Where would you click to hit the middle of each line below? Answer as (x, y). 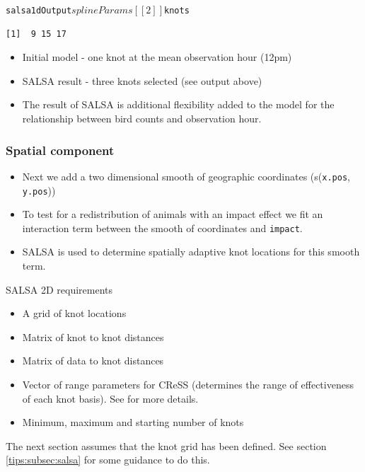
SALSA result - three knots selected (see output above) (142, 80)
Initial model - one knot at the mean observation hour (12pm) (157, 57)
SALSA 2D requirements (59, 289)
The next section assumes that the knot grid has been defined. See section (166, 445)
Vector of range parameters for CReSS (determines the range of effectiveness (188, 384)
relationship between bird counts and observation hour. (142, 119)
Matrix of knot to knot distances (93, 336)
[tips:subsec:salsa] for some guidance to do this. (108, 460)
